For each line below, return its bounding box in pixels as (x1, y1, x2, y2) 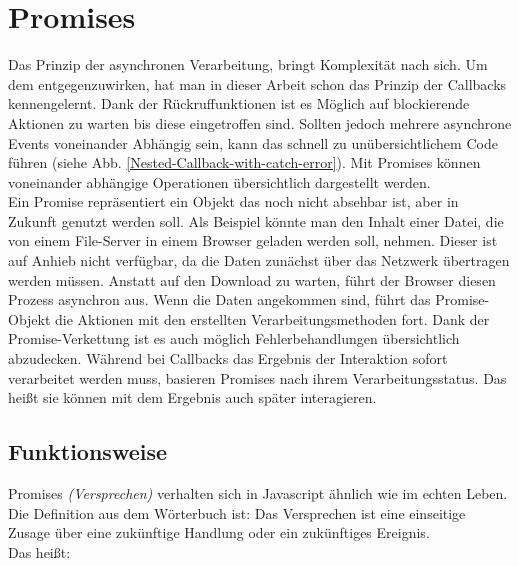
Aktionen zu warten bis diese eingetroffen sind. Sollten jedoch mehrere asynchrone (8, 112, 512, 133)
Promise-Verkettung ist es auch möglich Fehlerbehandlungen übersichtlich (8, 328, 460, 349)
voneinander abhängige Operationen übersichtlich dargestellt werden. (8, 171, 431, 192)
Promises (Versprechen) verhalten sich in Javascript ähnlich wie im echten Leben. (8, 483, 508, 504)
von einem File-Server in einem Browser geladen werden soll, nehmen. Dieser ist (8, 230, 498, 251)
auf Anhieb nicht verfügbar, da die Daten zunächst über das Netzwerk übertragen (8, 250, 510, 271)
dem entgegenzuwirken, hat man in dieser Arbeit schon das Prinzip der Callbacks (8, 73, 507, 94)
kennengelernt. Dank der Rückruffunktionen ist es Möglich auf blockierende (8, 93, 470, 114)
